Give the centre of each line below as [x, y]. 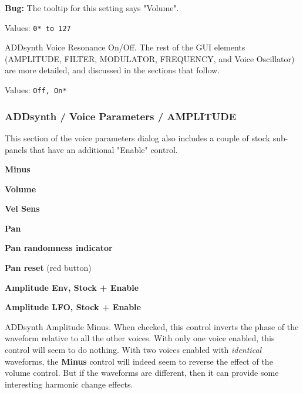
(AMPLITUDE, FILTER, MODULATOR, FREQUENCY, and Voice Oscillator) [150, 58]
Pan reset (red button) [48, 268]
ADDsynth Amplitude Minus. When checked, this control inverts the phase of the [152, 326]
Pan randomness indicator [59, 248]
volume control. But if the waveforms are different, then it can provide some [142, 373]
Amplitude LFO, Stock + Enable [73, 307]
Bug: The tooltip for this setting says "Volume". [92, 8]
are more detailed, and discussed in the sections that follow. [112, 70]
